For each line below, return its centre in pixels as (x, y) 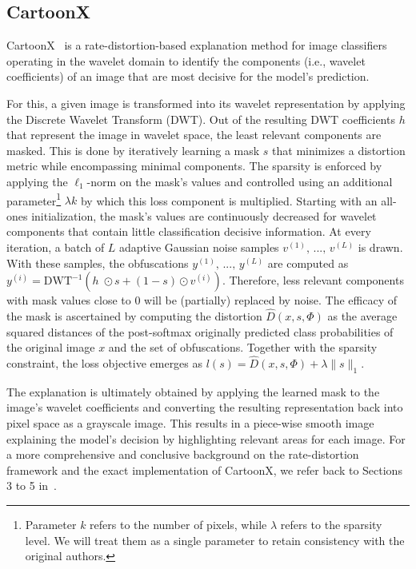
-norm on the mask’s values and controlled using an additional (240, 181)
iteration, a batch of (56, 247)
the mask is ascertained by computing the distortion (134, 315)
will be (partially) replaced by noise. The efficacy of (271, 300)
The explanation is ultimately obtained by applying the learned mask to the (193, 391)
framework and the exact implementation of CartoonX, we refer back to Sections (204, 470)
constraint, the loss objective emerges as (105, 362)
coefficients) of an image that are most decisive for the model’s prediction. (188, 76)
